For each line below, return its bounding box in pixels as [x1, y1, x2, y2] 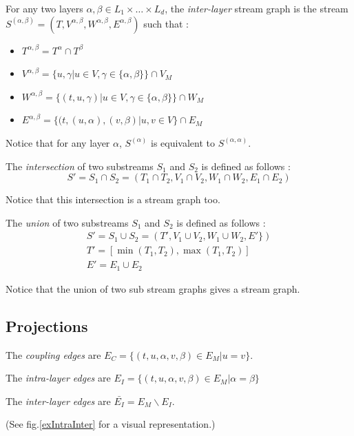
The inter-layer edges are [6, 393, 111, 408]
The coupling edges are [6, 347, 101, 362]
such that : [143, 16, 189, 30]
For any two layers [6, 1, 83, 15]
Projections [6, 315, 88, 336]
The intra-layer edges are [6, 371, 111, 385]
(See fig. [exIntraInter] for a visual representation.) [6, 417, 216, 431]
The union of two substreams [6, 215, 129, 229]
